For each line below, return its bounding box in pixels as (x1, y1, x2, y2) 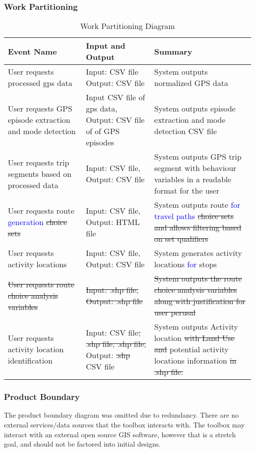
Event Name (8, 45, 57, 57)
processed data (8, 179, 58, 191)
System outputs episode (154, 103, 236, 114)
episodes (86, 137, 114, 148)
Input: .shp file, (86, 284, 139, 296)
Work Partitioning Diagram (80, 20, 175, 32)
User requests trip (8, 156, 69, 168)
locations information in (154, 355, 236, 367)
